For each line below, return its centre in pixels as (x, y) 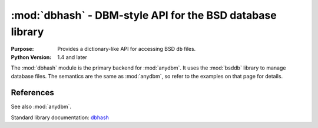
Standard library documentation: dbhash (60, 117)
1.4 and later (72, 57)
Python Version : (31, 57)
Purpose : (22, 49)
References (32, 93)
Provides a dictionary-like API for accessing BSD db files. (127, 49)
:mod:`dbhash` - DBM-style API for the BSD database (144, 15)
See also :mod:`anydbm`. (41, 107)
